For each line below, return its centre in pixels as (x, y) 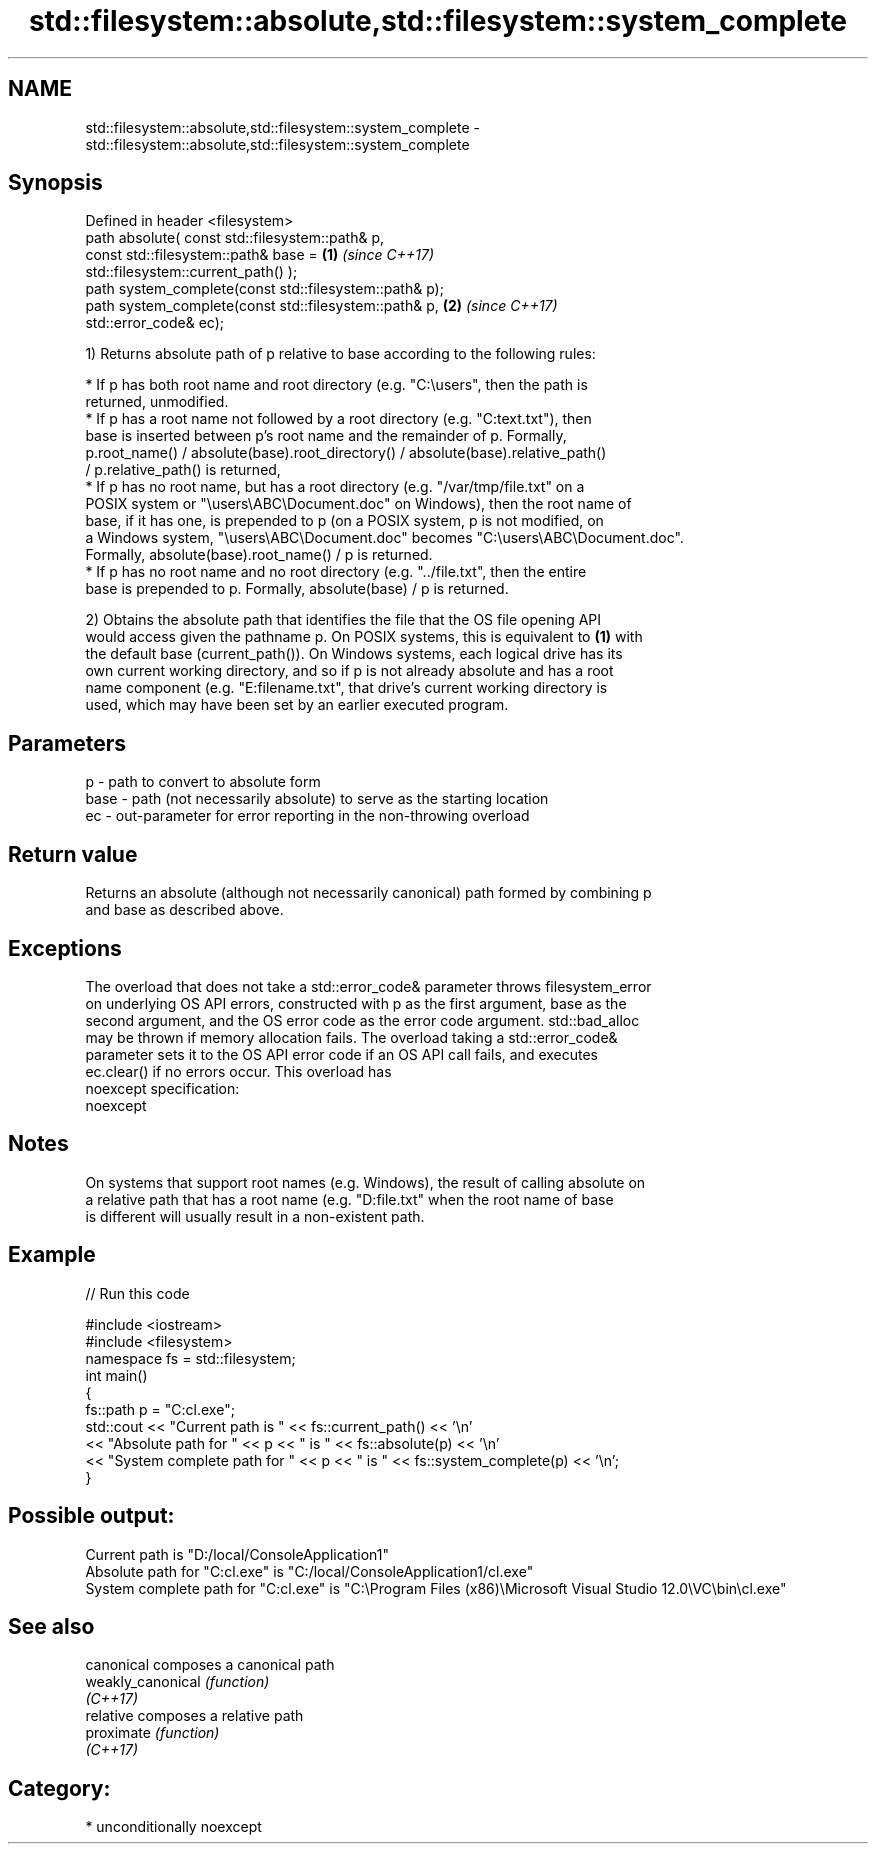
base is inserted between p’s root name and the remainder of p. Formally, (326, 436)
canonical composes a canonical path (210, 1665)
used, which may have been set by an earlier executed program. (297, 705)
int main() (116, 1375)
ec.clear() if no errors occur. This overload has (238, 1071)
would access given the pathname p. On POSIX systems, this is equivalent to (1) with (364, 637)
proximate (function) (152, 1733)
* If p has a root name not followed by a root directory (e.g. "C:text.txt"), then (338, 419)
